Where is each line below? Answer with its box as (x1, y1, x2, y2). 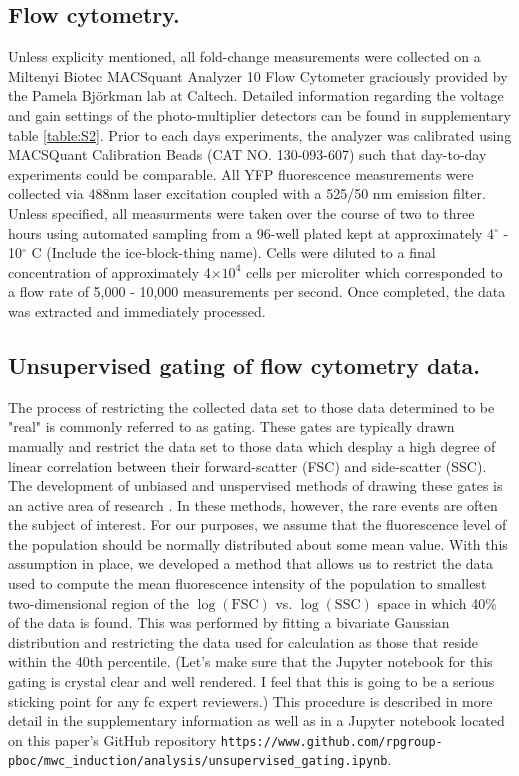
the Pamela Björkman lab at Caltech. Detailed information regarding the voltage (8, 85, 504, 106)
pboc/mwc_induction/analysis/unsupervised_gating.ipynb (8, 754, 388, 769)
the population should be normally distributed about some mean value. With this (8, 533, 508, 554)
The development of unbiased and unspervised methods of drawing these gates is (8, 475, 503, 496)
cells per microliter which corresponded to (245, 261, 503, 282)
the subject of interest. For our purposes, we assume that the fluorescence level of (8, 514, 507, 535)
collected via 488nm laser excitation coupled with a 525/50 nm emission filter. (8, 183, 486, 204)
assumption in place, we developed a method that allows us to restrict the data (8, 553, 493, 574)
